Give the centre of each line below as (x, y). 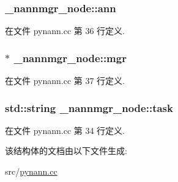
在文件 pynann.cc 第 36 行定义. (65, 31)
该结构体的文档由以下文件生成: (66, 151)
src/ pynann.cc (31, 171)
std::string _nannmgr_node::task (89, 107)
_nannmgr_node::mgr (70, 58)
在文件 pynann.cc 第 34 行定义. (65, 130)
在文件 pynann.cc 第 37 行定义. (65, 81)
